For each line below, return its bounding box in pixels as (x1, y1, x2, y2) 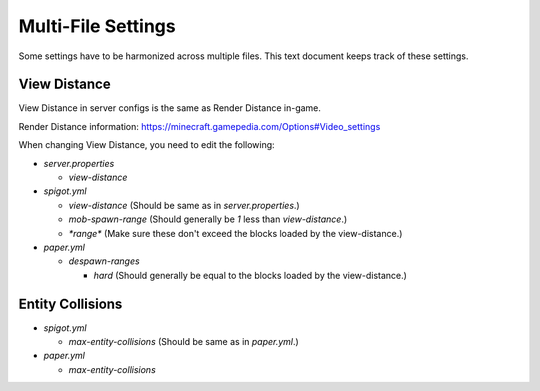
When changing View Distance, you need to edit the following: (18, 139, 275, 151)
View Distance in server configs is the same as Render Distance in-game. (18, 102, 322, 114)
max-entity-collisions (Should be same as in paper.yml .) (68, 336, 299, 348)
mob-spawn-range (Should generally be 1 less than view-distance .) (68, 213, 348, 225)
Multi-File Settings (18, 15, 176, 37)
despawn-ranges (68, 255, 140, 267)
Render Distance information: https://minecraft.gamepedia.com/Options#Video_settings (18, 120, 381, 132)
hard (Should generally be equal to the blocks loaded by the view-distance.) (93, 269, 407, 281)
